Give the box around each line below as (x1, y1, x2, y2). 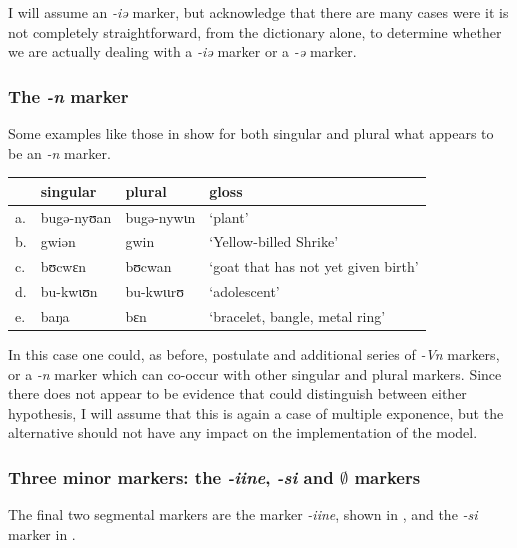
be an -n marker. (8, 142, 111, 163)
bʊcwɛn (40, 256, 87, 277)
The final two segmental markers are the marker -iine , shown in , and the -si (8, 504, 478, 525)
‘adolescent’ (209, 281, 280, 302)
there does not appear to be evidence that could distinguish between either (8, 383, 467, 404)
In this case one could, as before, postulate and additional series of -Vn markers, (8, 344, 500, 364)
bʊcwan (125, 256, 172, 277)
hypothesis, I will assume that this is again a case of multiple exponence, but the (8, 402, 504, 423)
